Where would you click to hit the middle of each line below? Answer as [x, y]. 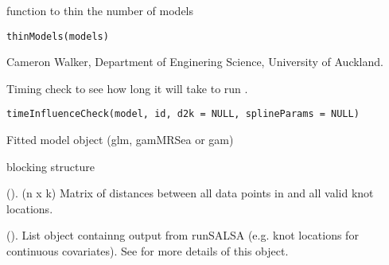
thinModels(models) [58, 36]
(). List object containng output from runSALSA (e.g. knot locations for [183, 235]
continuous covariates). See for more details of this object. [148, 251]
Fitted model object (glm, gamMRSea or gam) [120, 140]
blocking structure [51, 166]
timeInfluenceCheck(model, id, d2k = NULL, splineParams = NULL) [183, 114]
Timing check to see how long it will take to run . [127, 88]
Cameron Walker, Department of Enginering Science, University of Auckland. [195, 62]
